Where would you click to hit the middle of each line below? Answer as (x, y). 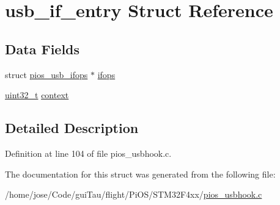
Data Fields (42, 49)
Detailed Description (72, 128)
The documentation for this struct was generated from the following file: (140, 174)
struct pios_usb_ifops (46, 74)
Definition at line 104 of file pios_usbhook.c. (88, 153)
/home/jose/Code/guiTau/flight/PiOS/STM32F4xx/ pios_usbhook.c (134, 194)
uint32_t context (37, 95)
